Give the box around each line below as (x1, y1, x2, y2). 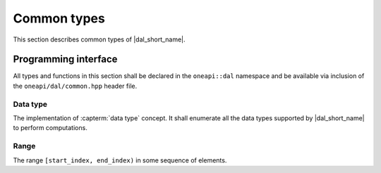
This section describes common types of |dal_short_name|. (13, 35, 186, 44)
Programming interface (13, 53, 118, 65)
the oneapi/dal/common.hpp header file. (13, 82, 138, 90)
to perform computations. (13, 124, 87, 132)
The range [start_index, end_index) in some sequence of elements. (13, 155, 227, 165)
